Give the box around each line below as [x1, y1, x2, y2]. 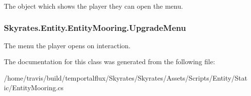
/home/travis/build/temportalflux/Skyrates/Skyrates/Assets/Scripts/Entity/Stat [4, 73, 248, 82]
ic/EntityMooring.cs [4, 82, 64, 92]
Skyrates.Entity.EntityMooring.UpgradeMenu [4, 21, 186, 33]
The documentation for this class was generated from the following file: [4, 56, 215, 67]
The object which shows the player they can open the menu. [4, 1, 183, 11]
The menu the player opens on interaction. [4, 40, 131, 50]
